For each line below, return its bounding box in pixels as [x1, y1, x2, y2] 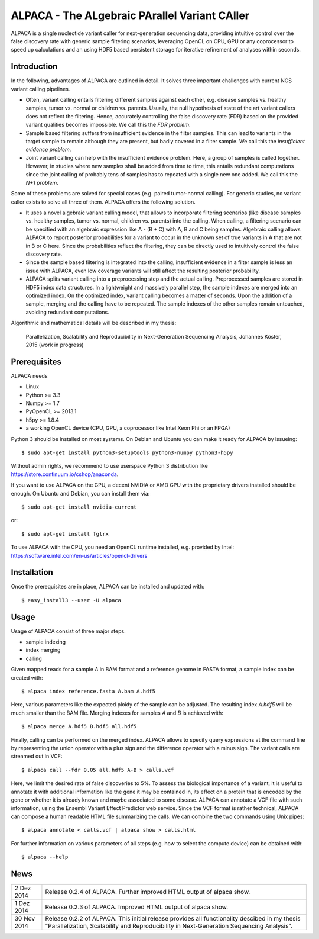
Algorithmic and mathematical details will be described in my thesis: [11, 320, 177, 327]
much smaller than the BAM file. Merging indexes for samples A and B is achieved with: [11, 709, 224, 716]
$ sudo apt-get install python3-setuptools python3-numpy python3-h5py [21, 449, 233, 456]
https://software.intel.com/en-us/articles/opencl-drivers [11, 552, 148, 559]
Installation [11, 567, 53, 577]
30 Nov [14, 914, 35, 922]
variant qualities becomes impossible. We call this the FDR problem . [25, 121, 191, 128]
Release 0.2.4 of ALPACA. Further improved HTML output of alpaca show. [45, 887, 250, 896]
